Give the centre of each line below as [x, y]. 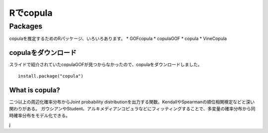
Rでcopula [31, 13]
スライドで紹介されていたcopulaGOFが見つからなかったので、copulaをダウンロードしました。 [106, 65]
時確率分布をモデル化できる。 [40, 116]
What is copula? [35, 90]
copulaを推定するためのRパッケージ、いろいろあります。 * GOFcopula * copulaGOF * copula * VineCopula [118, 39]
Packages [26, 26]
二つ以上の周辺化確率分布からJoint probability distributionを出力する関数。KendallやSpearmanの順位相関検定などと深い [132, 102]
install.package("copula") [51, 76]
